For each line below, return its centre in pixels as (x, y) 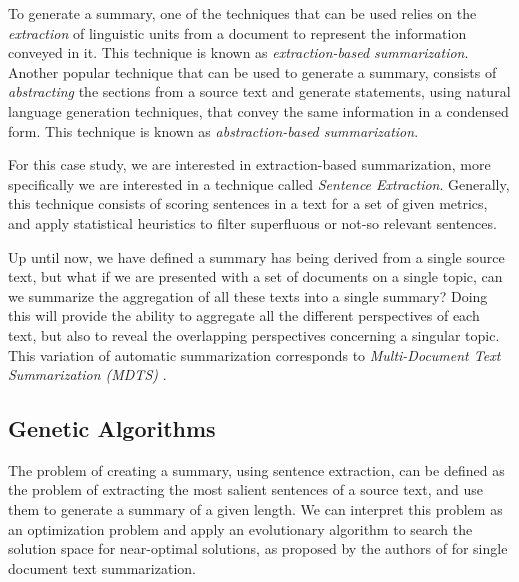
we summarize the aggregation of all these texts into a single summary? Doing (248, 295)
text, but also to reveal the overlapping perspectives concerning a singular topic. (254, 334)
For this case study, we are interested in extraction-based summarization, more (249, 164)
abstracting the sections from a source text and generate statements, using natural (259, 91)
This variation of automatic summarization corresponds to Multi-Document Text (254, 354)
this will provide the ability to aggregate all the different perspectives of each (244, 315)
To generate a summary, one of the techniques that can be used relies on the (242, 13)
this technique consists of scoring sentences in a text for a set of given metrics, (248, 203)
